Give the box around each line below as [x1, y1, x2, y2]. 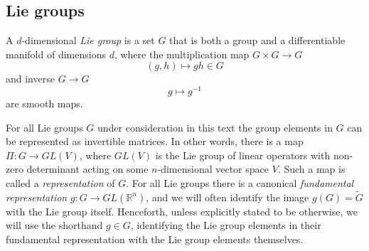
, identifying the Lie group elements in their [130, 218, 321, 233]
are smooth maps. [6, 96, 83, 111]
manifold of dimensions [6, 46, 106, 61]
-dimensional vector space [157, 161, 269, 176]
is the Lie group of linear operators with [155, 147, 331, 162]
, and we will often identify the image [146, 189, 309, 204]
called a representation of [6, 176, 115, 191]
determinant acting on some [26, 161, 149, 176]
